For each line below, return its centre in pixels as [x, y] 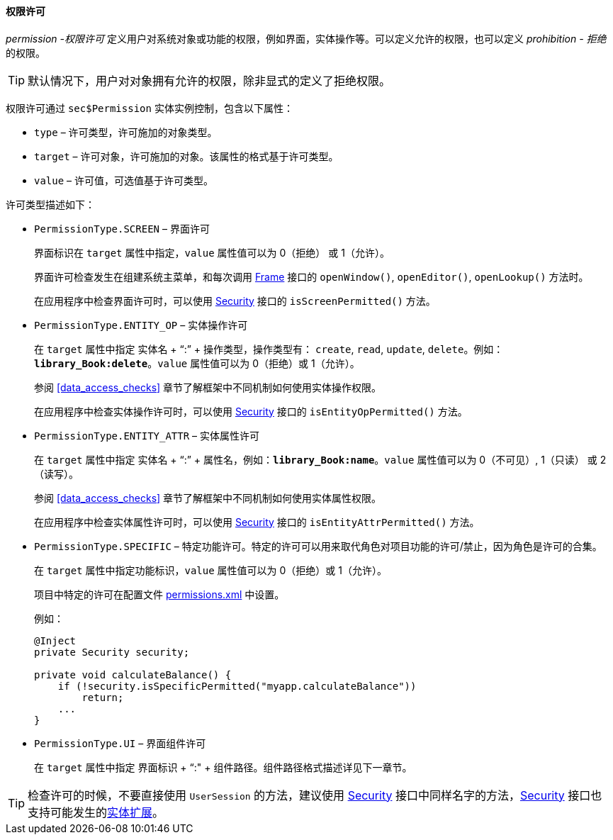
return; [103, 697]
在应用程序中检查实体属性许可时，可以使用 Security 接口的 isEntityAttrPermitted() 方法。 [257, 522]
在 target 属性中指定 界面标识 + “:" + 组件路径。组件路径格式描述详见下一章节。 [223, 767]
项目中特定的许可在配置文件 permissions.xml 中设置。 [159, 594]
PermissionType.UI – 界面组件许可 [120, 743]
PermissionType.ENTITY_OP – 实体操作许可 [141, 325]
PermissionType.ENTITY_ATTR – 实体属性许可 [147, 435]
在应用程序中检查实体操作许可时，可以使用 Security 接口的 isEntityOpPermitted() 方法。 [251, 411]
